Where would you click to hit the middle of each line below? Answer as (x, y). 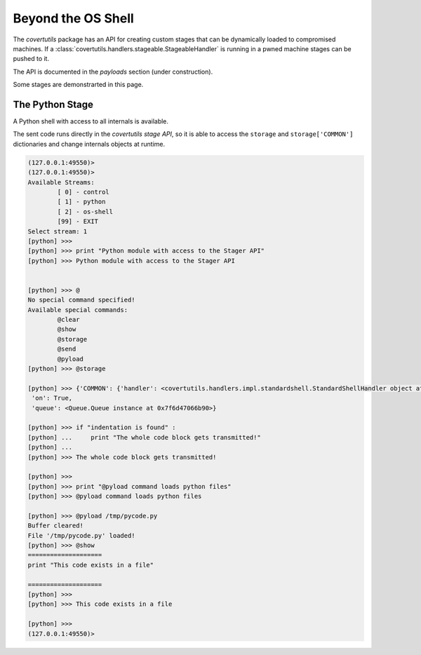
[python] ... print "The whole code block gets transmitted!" (144, 437)
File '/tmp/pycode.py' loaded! (82, 535)
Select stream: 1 (58, 231)
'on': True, (52, 398)
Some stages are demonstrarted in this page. (78, 85)
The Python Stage (53, 104)
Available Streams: (61, 182)
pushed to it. (31, 59)
